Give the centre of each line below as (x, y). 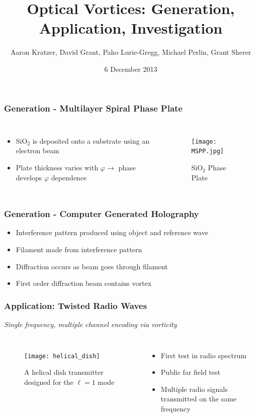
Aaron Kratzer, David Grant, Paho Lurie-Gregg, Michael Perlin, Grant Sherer (131, 52)
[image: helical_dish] (62, 356)
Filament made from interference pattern (79, 249)
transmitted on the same (199, 399)
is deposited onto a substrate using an (91, 140)
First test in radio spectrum (203, 355)
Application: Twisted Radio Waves (75, 305)
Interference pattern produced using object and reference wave (112, 232)
